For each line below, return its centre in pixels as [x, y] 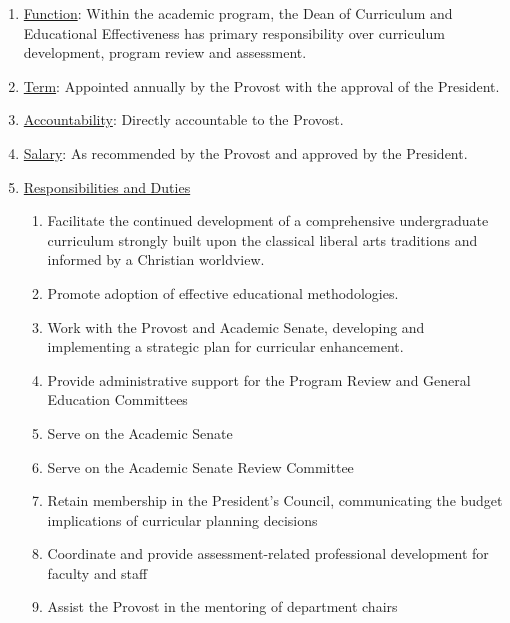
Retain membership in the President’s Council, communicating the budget [275, 500]
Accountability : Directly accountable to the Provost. [183, 119]
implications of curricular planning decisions [182, 519]
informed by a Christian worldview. [156, 259]
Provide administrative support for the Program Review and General [259, 379]
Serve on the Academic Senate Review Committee [200, 466]
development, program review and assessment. [165, 52]
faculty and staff [97, 572]
